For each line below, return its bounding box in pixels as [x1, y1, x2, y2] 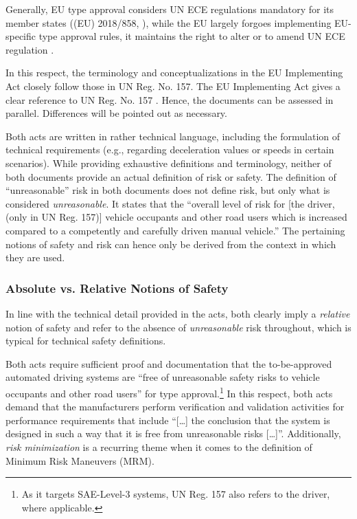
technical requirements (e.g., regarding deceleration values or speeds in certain [5, 142, 334, 157]
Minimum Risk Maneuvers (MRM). [5, 453, 154, 467]
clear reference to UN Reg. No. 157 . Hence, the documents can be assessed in [5, 92, 334, 107]
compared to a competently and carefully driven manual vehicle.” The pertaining [5, 223, 345, 237]
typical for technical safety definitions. [5, 333, 166, 348]
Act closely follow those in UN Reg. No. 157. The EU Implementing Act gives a [5, 78, 341, 93]
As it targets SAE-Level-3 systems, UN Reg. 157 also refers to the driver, [21, 487, 330, 501]
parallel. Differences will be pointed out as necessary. [5, 106, 227, 120]
